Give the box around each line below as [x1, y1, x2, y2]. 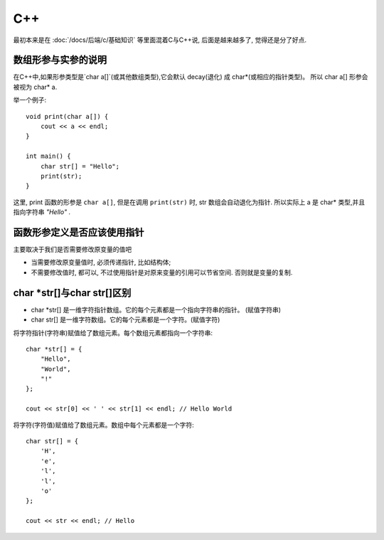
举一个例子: [13, 96, 47, 105]
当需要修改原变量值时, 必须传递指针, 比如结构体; [31, 258, 171, 267]
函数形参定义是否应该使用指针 [13, 226, 144, 238]
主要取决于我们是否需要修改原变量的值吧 [13, 245, 132, 254]
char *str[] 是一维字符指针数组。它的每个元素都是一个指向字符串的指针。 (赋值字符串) [31, 305, 281, 314]
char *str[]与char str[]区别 [13, 287, 132, 299]
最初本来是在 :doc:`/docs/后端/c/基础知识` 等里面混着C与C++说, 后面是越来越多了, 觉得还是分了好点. [13, 36, 307, 44]
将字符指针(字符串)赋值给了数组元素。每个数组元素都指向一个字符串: [13, 328, 213, 337]
